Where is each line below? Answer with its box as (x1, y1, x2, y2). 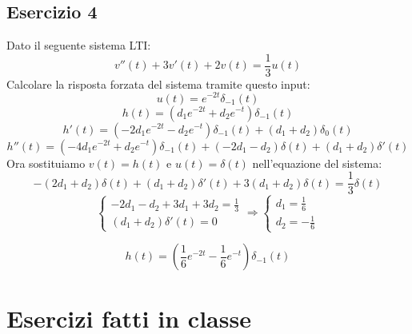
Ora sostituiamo (6, 154, 86, 171)
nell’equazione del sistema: (252, 154, 382, 171)
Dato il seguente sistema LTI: (6, 37, 151, 54)
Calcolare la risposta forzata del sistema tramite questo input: (6, 75, 310, 92)
